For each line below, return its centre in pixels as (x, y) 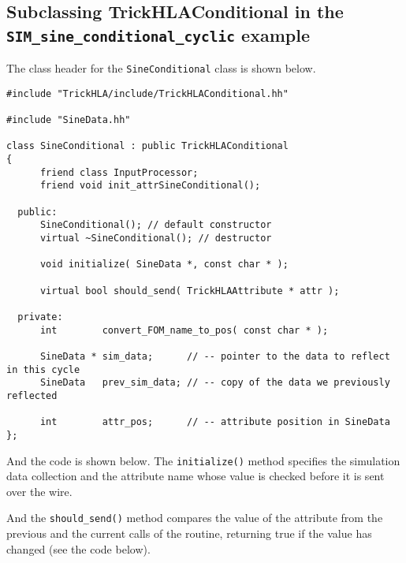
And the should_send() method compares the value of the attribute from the (195, 518)
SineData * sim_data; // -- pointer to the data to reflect (215, 356)
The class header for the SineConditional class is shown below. (161, 68)
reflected (32, 395)
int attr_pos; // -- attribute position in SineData (215, 422)
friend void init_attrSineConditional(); (150, 186)
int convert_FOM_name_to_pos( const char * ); (184, 330)
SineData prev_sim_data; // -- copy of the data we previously (215, 383)
